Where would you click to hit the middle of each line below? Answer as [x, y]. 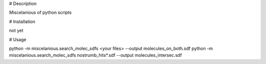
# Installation [22, 21]
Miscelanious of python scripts [40, 13]
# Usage [18, 40]
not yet [16, 31]
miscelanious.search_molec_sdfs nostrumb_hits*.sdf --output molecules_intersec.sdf [96, 55]
